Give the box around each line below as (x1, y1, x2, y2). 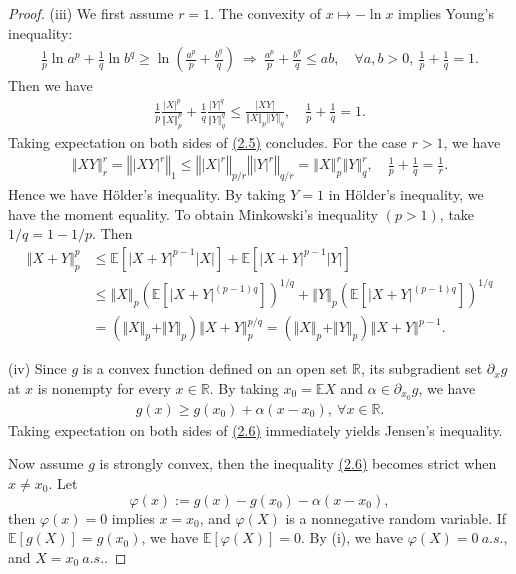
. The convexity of (210, 3, 321, 23)
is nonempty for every (37, 377, 171, 398)
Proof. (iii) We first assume (8, 3, 174, 23)
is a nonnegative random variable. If (285, 507, 507, 528)
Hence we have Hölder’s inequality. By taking (8, 183, 286, 204)
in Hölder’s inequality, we (328, 183, 484, 204)
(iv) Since (8, 358, 67, 379)
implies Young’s (398, 3, 494, 23)
